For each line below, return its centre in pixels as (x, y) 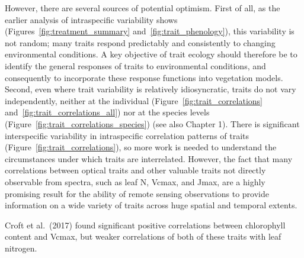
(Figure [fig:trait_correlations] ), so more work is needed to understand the (141, 147)
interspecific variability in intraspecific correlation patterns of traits (127, 135)
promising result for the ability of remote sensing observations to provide (137, 193)
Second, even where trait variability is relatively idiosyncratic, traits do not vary (151, 89)
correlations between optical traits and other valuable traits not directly (135, 170)
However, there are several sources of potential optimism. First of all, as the (143, 8)
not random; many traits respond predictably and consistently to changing (140, 42)
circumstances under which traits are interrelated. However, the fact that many (149, 158)
